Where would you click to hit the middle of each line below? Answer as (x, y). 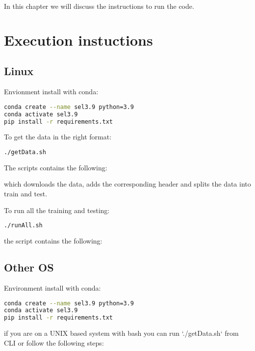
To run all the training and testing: (57, 210)
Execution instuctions (78, 40)
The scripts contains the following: (56, 167)
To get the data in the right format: (58, 137)
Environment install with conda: (52, 287)
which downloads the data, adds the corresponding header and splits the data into (127, 184)
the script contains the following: (53, 241)
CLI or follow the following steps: (54, 342)
